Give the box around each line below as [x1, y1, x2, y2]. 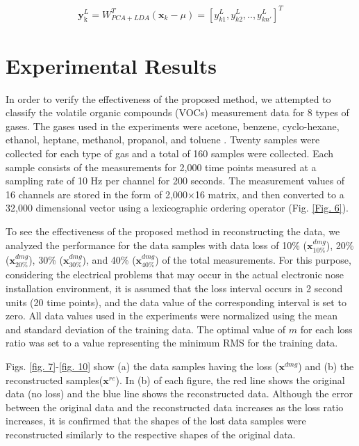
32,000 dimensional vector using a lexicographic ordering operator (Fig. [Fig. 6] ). [6, 200, 349, 215]
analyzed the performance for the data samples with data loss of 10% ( [6, 237, 308, 252]
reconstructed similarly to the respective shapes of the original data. [6, 427, 296, 441]
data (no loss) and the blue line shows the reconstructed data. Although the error [6, 386, 353, 401]
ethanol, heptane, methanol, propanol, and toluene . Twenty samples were [6, 132, 320, 147]
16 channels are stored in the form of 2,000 [6, 186, 187, 201]
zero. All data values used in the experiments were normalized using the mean [6, 308, 337, 323]
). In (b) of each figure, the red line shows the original [115, 372, 345, 387]
